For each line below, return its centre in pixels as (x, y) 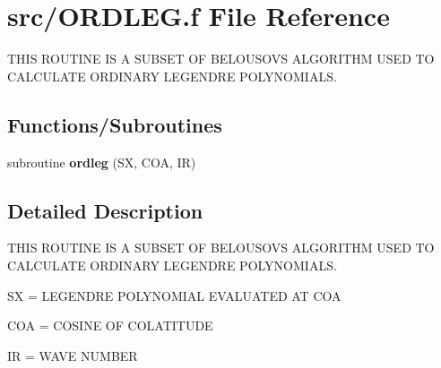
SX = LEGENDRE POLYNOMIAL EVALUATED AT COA (174, 295)
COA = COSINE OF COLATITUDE (110, 325)
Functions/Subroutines (115, 124)
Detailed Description (105, 210)
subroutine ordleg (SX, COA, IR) (102, 162)
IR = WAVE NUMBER (73, 355)
